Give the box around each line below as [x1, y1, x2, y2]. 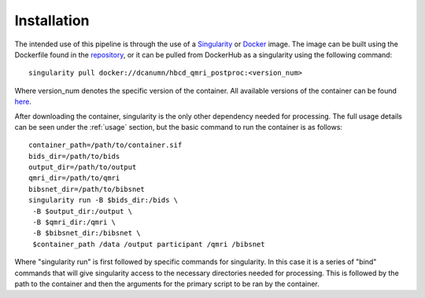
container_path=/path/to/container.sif [28, 141, 183, 149]
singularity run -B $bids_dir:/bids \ [28, 196, 179, 204]
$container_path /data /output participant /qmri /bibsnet [32, 240, 265, 248]
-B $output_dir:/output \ [32, 207, 133, 215]
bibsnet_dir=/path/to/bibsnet [28, 185, 146, 193]
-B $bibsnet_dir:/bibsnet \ [32, 229, 141, 237]
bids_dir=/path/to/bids [28, 152, 120, 160]
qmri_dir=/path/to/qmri [28, 174, 120, 182]
